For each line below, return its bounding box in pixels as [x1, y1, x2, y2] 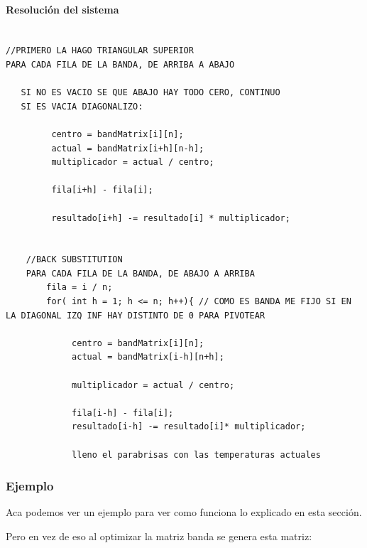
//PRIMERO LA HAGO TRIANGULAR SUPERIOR [6, 45, 194, 56]
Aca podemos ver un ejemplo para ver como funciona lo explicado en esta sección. [6, 505, 362, 520]
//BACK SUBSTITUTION [26, 254, 123, 265]
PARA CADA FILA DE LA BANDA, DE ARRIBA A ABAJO [6, 59, 235, 70]
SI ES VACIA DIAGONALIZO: [21, 101, 143, 112]
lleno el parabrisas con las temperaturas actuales [72, 449, 321, 460]
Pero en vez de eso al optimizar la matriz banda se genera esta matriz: [6, 529, 312, 544]
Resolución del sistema [6, 1, 119, 16]
